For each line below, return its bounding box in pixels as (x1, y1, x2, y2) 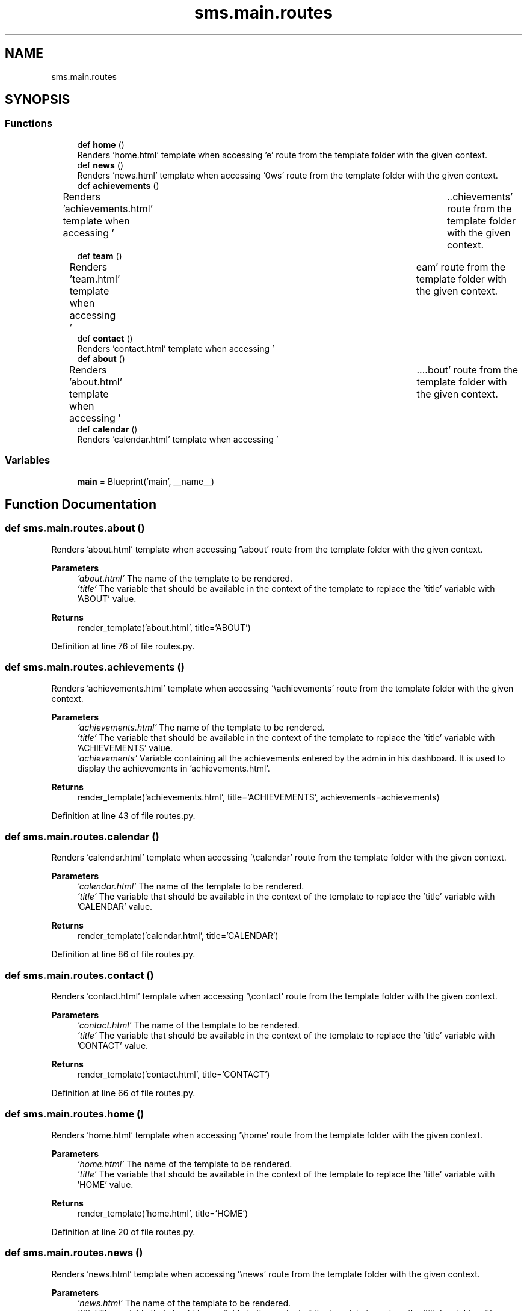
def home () (77, 139, 125, 150)
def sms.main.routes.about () (5, 522, 145, 535)
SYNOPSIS (5, 92, 70, 108)
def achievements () (77, 180, 159, 191)
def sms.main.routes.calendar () (5, 830, 159, 843)
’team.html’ (69, 272, 120, 285)
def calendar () (77, 423, 138, 434)
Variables (5, 454, 51, 467)
